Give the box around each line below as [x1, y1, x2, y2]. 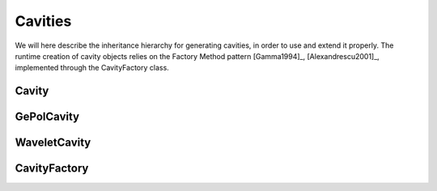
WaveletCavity [15, 136, 91, 150]
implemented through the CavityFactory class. [15, 63, 169, 73]
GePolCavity [15, 110, 80, 124]
